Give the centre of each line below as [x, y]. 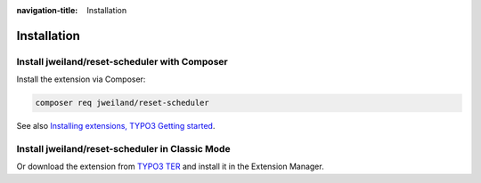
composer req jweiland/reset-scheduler [122, 103]
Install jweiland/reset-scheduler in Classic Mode [123, 148]
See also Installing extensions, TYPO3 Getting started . [116, 126]
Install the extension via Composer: [81, 79]
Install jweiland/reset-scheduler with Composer [122, 61]
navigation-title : [47, 10]
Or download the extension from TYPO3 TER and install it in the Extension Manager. [170, 167]
